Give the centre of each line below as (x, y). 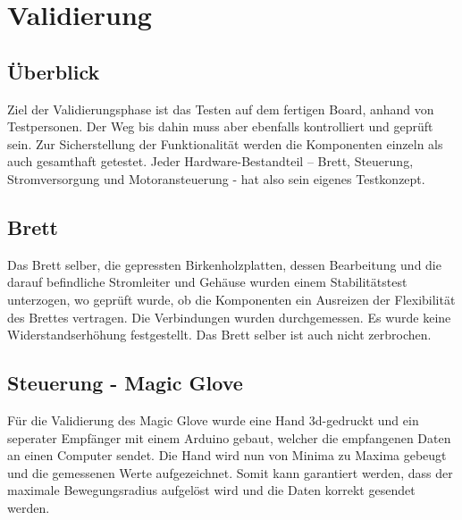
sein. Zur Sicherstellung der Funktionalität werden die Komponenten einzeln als (225, 143)
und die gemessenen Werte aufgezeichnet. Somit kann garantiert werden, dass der (230, 472)
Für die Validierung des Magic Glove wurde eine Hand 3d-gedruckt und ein (213, 419)
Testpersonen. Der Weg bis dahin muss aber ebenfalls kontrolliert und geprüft (220, 126)
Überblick (54, 71)
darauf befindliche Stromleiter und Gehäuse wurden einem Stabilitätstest (207, 282)
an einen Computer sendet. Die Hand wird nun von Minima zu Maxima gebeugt (227, 455)
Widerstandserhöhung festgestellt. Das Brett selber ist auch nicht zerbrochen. (219, 335)
